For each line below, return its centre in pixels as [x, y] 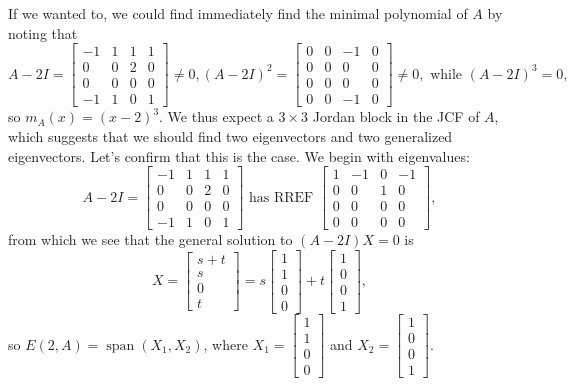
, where [225, 343]
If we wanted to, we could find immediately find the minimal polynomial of [238, 13]
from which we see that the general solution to [150, 239]
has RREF [281, 197]
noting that [43, 32]
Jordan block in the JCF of [396, 116]
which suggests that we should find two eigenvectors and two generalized [230, 135]
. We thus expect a [216, 116]
